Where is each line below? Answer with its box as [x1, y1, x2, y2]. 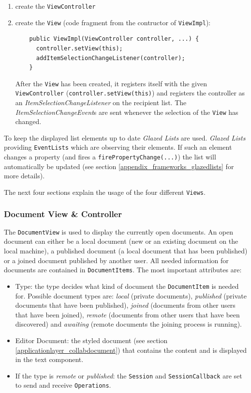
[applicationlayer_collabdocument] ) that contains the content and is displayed [15, 345, 247, 355]
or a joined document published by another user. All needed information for [4, 255, 229, 265]
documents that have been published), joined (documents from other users [15, 300, 236, 310]
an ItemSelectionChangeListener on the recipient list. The [15, 97, 187, 107]
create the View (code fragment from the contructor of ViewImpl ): [15, 17, 211, 27]
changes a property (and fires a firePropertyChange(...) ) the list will [4, 152, 216, 162]
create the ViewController [15, 1, 96, 11]
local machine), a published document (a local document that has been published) [4, 246, 248, 256]
